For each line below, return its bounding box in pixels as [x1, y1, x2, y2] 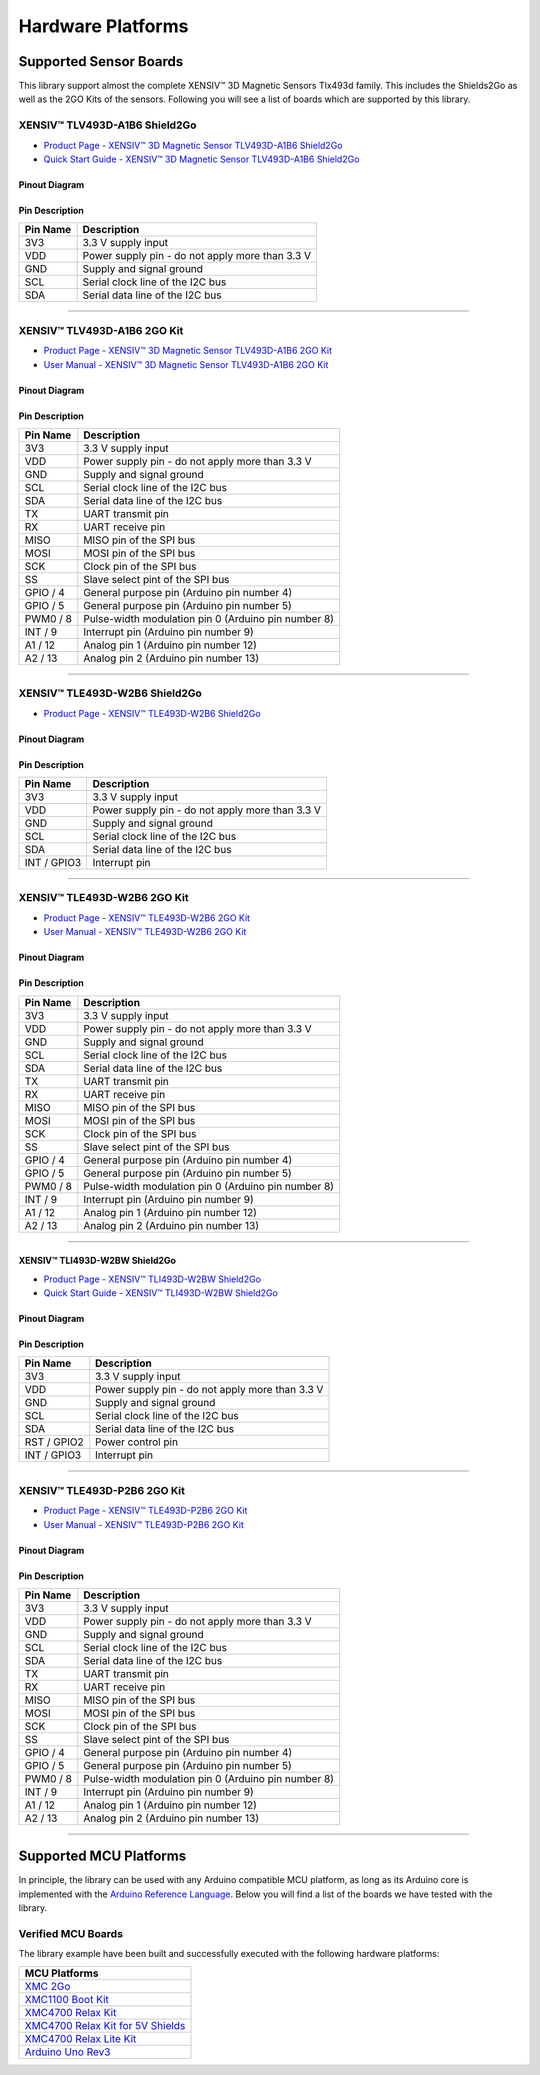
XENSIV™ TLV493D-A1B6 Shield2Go [18, 118, 197, 132]
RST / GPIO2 [24, 1435, 84, 1449]
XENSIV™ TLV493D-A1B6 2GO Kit [18, 323, 184, 337]
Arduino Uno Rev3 [24, 2045, 111, 2059]
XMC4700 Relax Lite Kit [24, 2031, 137, 2045]
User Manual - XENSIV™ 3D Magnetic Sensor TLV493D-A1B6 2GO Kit [43, 358, 329, 370]
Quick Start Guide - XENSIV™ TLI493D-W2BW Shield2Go [43, 1286, 279, 1299]
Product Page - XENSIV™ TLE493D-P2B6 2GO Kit [43, 1505, 248, 1517]
